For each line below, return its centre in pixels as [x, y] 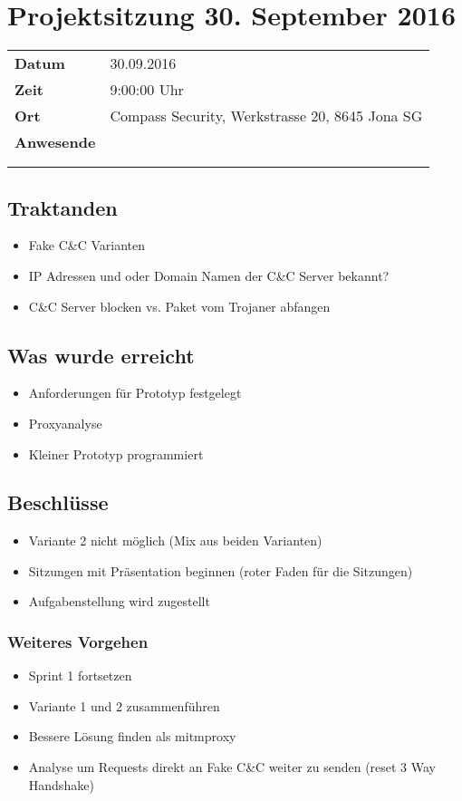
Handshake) [61, 784]
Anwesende [55, 142]
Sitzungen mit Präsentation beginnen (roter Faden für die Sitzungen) [221, 570]
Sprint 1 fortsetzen [80, 676]
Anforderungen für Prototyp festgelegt [135, 393]
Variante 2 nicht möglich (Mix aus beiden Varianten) [175, 540]
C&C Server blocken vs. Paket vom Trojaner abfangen [179, 306]
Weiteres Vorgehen [78, 642]
